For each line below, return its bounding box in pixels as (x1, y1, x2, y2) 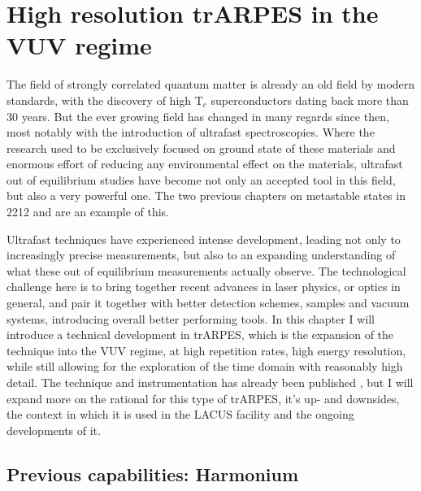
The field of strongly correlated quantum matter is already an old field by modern (7, 76, 415, 93)
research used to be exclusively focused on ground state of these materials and (7, 139, 396, 156)
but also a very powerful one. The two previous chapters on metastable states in (7, 187, 406, 204)
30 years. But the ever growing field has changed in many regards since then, (7, 107, 389, 124)
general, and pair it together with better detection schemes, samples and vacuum (7, 294, 410, 311)
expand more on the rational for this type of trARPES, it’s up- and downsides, (7, 389, 400, 406)
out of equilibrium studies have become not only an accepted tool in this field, (7, 171, 396, 188)
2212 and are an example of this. (7, 203, 170, 220)
